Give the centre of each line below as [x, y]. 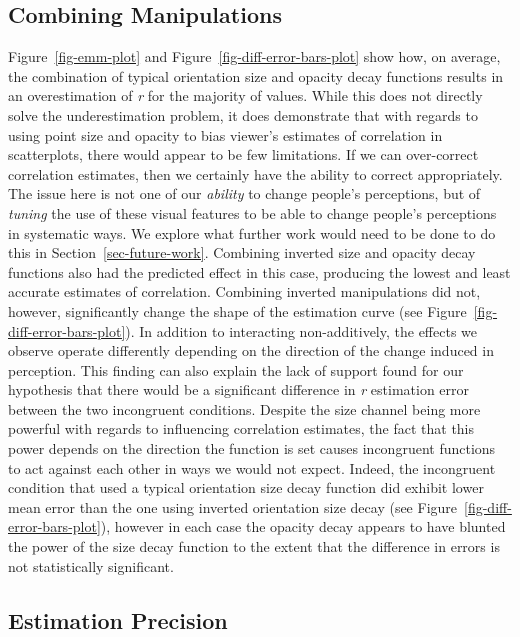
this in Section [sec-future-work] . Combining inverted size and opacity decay [242, 252]
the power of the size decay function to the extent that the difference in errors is [254, 546]
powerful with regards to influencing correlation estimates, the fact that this [241, 428]
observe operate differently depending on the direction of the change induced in [251, 350]
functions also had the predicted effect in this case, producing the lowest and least [259, 271]
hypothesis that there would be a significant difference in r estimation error [239, 389]
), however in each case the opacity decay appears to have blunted [303, 526]
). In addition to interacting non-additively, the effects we [301, 330]
